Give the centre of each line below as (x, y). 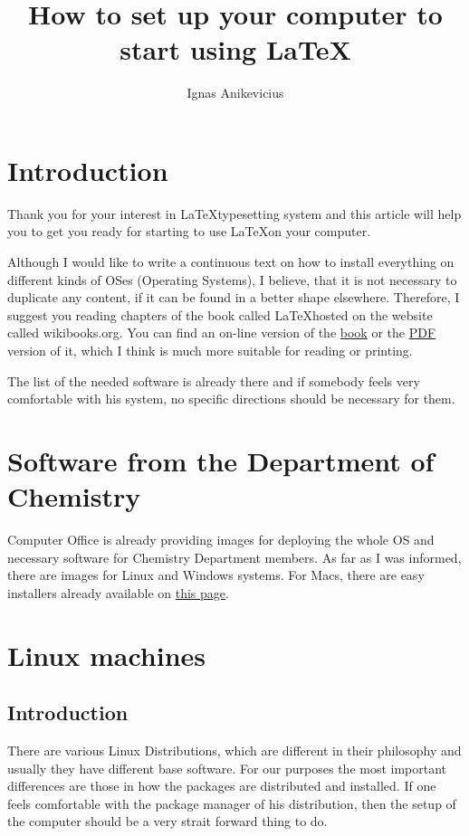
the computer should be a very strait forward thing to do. (167, 821)
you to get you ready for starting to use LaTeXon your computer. (189, 231)
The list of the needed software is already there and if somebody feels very (214, 380)
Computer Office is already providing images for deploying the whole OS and (221, 540)
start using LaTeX (235, 49)
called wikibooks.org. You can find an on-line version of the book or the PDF (222, 332)
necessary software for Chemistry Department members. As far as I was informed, (234, 557)
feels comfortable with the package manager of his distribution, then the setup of (232, 803)
